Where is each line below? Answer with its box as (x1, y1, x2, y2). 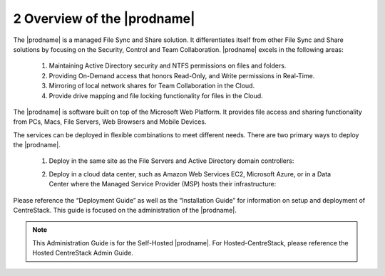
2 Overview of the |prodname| (13, 11, 195, 26)
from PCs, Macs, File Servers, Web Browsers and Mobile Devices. (13, 117, 207, 126)
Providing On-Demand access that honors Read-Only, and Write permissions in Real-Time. (48, 71, 315, 80)
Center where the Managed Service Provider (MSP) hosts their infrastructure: (48, 180, 277, 189)
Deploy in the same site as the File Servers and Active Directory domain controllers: (48, 156, 294, 165)
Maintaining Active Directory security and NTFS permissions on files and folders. (48, 61, 287, 70)
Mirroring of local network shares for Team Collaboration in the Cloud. (48, 82, 255, 90)
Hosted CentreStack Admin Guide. (32, 249, 133, 258)
